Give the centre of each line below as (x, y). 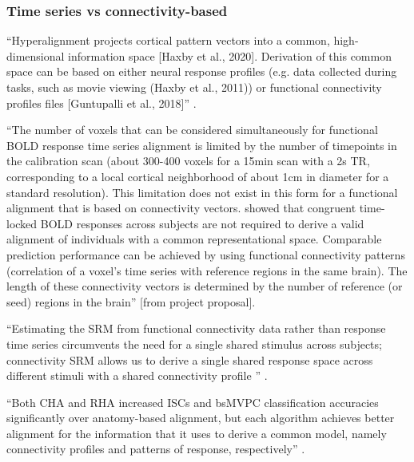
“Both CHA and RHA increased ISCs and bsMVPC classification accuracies (193, 402)
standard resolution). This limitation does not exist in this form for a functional (202, 192)
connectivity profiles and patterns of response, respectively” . (156, 449)
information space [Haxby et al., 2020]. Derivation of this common (230, 55)
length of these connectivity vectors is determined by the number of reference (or (205, 286)
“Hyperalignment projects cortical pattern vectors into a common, (168, 40)
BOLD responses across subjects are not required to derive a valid (202, 223)
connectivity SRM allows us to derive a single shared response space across (190, 359)
